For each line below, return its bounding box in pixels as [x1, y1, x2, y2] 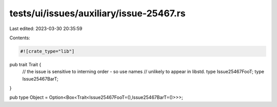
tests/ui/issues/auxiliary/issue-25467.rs [9, 8, 186, 19]
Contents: [9, 35, 30, 41]
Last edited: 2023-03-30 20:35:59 [9, 25, 83, 32]
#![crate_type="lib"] [20, 48, 75, 54]
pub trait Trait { [9, 61, 42, 67]
